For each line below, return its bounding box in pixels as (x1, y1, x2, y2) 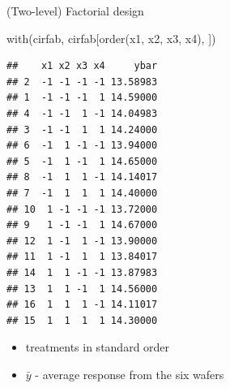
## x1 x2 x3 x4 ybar (6, 60, 158, 72)
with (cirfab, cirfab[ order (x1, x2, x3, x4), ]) (6, 29, 216, 46)
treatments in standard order (25, 338, 170, 356)
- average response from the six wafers (35, 365, 224, 382)
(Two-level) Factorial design (6, 2, 144, 19)
